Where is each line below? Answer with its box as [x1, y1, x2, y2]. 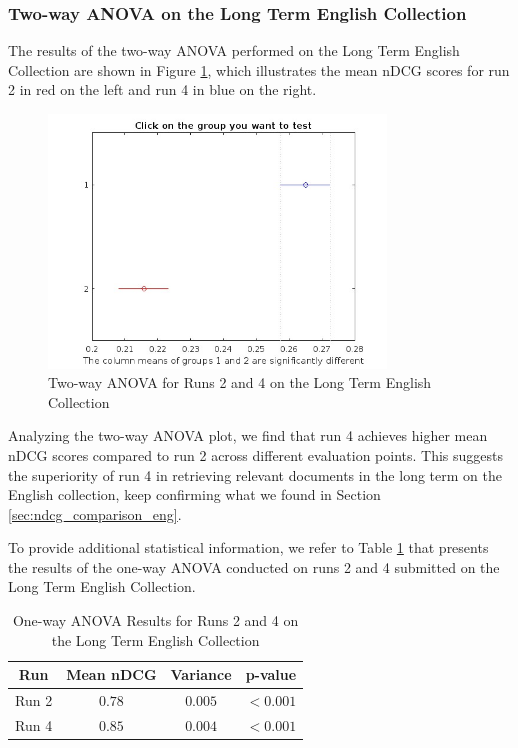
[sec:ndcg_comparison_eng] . [8, 503, 182, 524]
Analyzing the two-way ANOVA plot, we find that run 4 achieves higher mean [8, 425, 488, 446]
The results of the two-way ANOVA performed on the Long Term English [8, 40, 460, 61]
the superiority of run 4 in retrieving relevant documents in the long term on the [8, 464, 502, 485]
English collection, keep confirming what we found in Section [8, 484, 381, 505]
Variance [170, 664, 232, 685]
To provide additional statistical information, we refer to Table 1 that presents [8, 537, 489, 558]
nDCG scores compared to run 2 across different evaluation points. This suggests [8, 444, 504, 465]
